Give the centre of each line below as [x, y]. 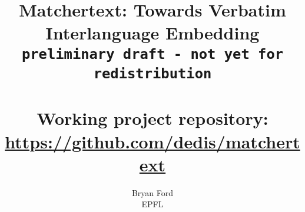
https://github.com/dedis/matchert [152, 141]
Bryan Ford [152, 192]
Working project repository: [152, 118]
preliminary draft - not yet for [152, 54]
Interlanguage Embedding [152, 33]
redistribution [152, 73]
